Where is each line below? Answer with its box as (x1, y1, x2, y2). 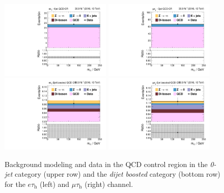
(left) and (40, 179, 70, 189)
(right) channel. (85, 179, 133, 189)
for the (5, 179, 25, 189)
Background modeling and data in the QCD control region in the (5, 158, 208, 169)
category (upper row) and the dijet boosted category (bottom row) (15, 169, 220, 179)
